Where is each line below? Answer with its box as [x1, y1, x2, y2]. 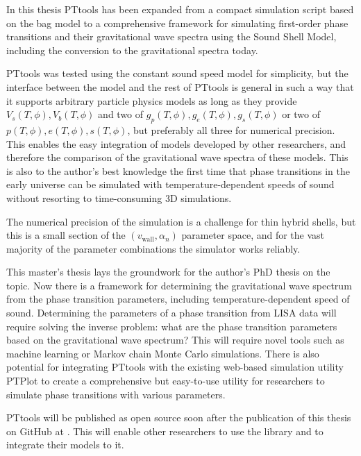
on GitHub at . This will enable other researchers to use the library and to [6, 423, 324, 438]
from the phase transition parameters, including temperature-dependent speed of [6, 292, 350, 306]
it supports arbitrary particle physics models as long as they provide [6, 93, 297, 108]
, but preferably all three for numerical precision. [127, 122, 335, 137]
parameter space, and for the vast [181, 228, 325, 242]
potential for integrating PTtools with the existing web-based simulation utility [6, 360, 344, 374]
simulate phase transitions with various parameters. [6, 387, 226, 401]
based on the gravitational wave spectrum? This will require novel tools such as [6, 332, 344, 347]
